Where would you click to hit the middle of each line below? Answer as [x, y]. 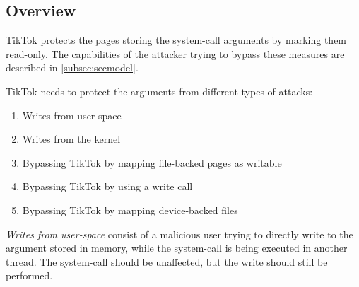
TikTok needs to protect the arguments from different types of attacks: [159, 91]
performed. [29, 275]
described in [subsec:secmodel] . [72, 68]
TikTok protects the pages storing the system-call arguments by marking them [176, 40]
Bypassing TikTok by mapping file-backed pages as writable [152, 162]
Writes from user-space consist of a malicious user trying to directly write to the [179, 234]
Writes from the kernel [71, 139]
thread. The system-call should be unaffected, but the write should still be [167, 261]
